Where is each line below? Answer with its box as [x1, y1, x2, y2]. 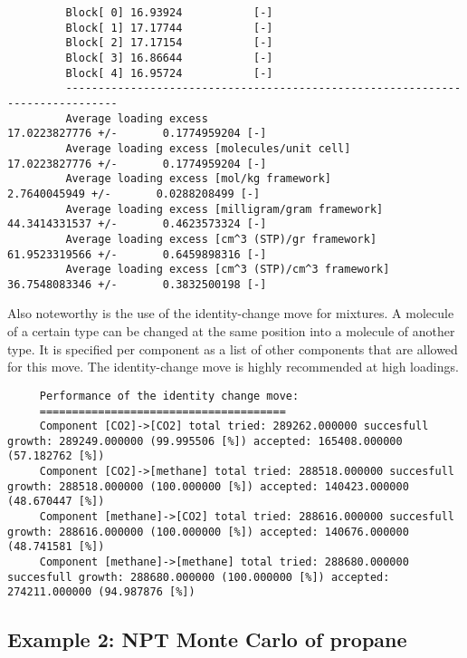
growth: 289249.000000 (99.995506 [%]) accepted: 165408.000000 [7, 434, 403, 448]
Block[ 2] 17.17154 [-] [65, 36, 273, 50]
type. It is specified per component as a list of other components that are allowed [7, 339, 458, 358]
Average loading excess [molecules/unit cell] [65, 141, 351, 155]
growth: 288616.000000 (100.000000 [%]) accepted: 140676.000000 [7, 525, 409, 538]
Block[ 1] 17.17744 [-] [65, 21, 273, 34]
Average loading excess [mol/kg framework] [65, 172, 331, 186]
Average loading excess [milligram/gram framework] [65, 202, 384, 216]
